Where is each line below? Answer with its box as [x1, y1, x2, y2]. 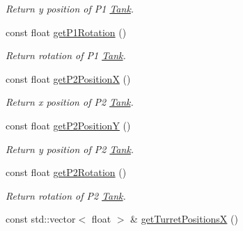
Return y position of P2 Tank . [6, 141, 134, 156]
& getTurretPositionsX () [130, 212, 238, 226]
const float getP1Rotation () [6, 24, 127, 39]
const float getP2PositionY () [6, 118, 131, 132]
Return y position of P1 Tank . [6, 1, 134, 15]
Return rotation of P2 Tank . [6, 188, 126, 202]
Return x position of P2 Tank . [6, 95, 134, 109]
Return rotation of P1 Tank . [6, 48, 126, 63]
